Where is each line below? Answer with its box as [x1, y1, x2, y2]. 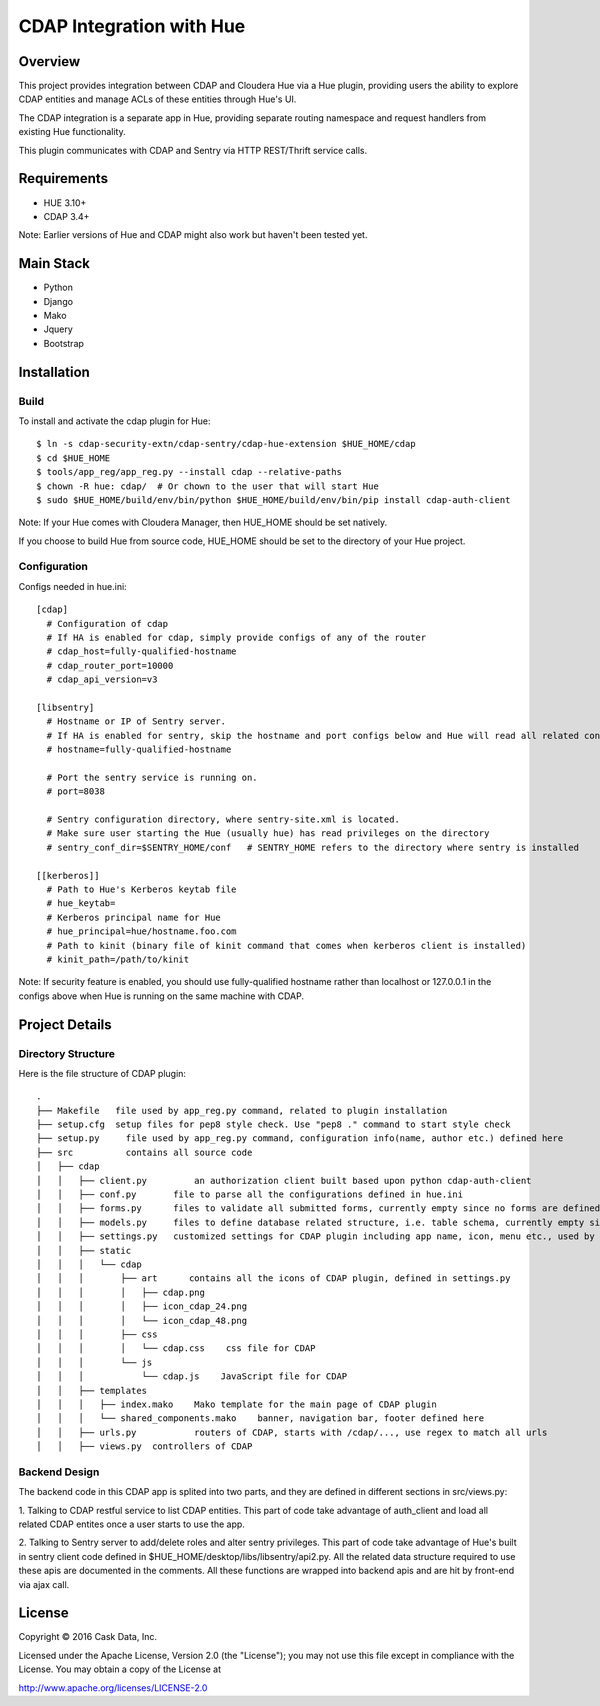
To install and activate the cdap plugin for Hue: [18, 415, 211, 427]
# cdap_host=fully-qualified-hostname [46, 646, 237, 657]
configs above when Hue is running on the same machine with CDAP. [18, 990, 305, 1002]
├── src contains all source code [36, 1146, 253, 1158]
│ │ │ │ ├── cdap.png [36, 1286, 205, 1298]
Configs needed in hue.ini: [18, 580, 127, 592]
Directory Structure [18, 1046, 115, 1060]
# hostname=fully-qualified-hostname [46, 744, 232, 755]
